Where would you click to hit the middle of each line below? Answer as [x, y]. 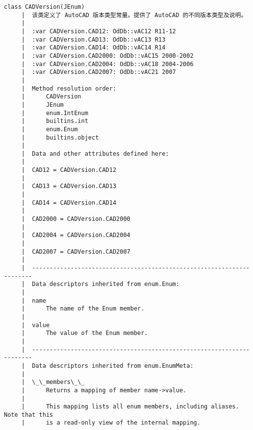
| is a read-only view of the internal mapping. [111, 423]
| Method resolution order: [69, 88]
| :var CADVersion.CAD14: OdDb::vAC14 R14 [93, 48]
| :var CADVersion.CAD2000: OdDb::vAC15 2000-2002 [107, 56]
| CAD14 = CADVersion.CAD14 [69, 203]
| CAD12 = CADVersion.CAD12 [69, 170]
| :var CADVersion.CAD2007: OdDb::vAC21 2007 [99, 72]
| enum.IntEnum [55, 113]
